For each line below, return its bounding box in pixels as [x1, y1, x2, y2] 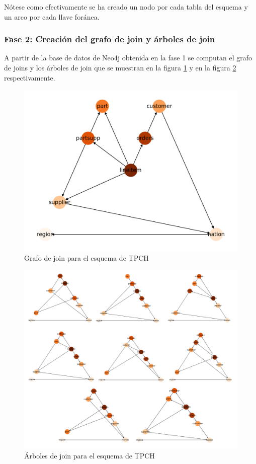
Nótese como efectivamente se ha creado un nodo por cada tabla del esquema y [4, 2, 248, 12]
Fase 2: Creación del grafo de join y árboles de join [4, 33, 215, 45]
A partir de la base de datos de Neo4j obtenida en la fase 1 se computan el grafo [4, 52, 252, 63]
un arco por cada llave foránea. [4, 11, 100, 22]
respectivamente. [4, 72, 55, 83]
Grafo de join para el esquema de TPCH [24, 253, 149, 263]
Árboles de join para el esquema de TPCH [24, 450, 155, 460]
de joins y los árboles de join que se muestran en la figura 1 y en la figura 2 [4, 62, 236, 72]
